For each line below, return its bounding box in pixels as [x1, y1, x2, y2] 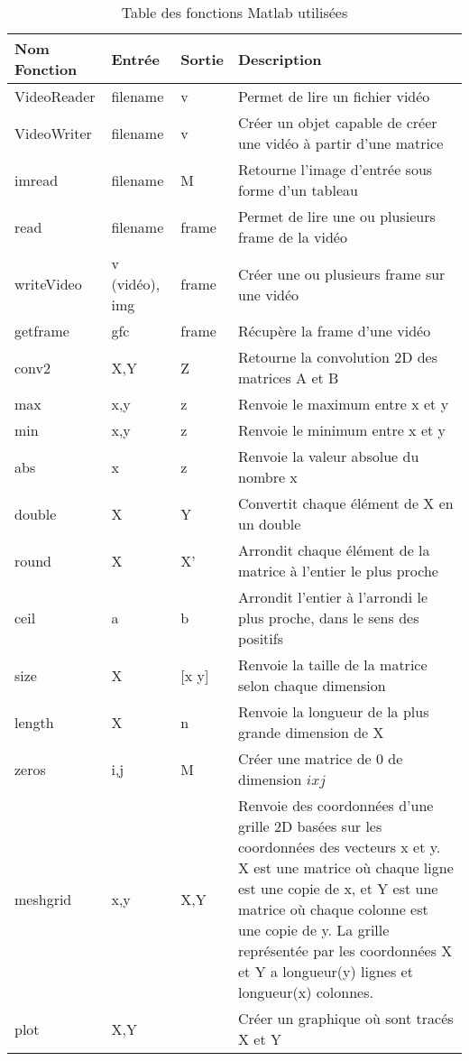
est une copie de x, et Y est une [237, 878, 438, 899]
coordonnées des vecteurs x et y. [237, 836, 441, 857]
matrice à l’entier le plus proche [237, 560, 438, 581]
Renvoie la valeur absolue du [237, 446, 419, 466]
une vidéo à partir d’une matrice [237, 133, 444, 153]
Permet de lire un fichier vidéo [237, 86, 430, 106]
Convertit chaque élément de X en [237, 493, 454, 513]
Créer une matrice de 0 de [237, 748, 403, 769]
